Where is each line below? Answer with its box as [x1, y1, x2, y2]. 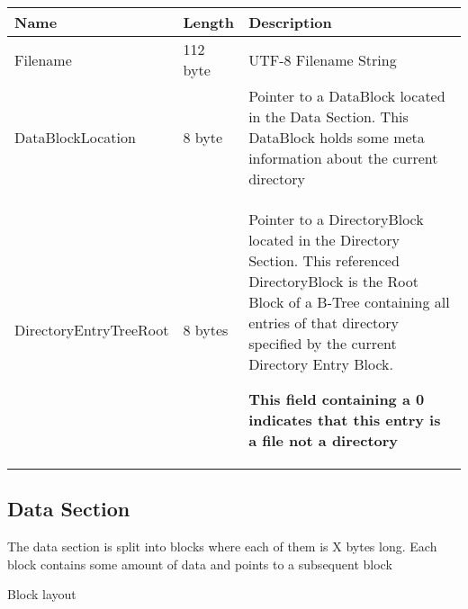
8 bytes [183, 319, 229, 340]
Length [183, 12, 234, 32]
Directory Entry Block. [248, 354, 393, 374]
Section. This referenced [248, 250, 400, 271]
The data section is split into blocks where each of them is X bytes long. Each [7, 537, 437, 556]
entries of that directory [248, 312, 400, 333]
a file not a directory [248, 430, 399, 451]
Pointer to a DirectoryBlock [248, 209, 424, 229]
